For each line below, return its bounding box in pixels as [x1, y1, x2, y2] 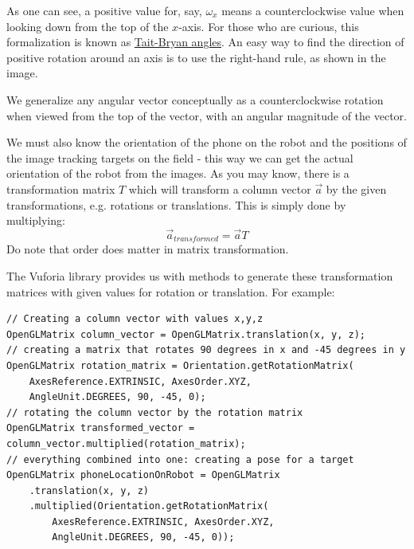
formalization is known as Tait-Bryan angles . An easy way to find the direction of [6, 33, 404, 50]
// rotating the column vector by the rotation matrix [6, 406, 303, 418]
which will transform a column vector [128, 180, 311, 197]
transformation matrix [6, 180, 115, 197]
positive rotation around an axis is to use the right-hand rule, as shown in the [6, 49, 386, 65]
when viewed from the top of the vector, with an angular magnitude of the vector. [6, 107, 407, 124]
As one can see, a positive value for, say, [6, 2, 202, 18]
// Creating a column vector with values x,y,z [6, 313, 264, 325]
